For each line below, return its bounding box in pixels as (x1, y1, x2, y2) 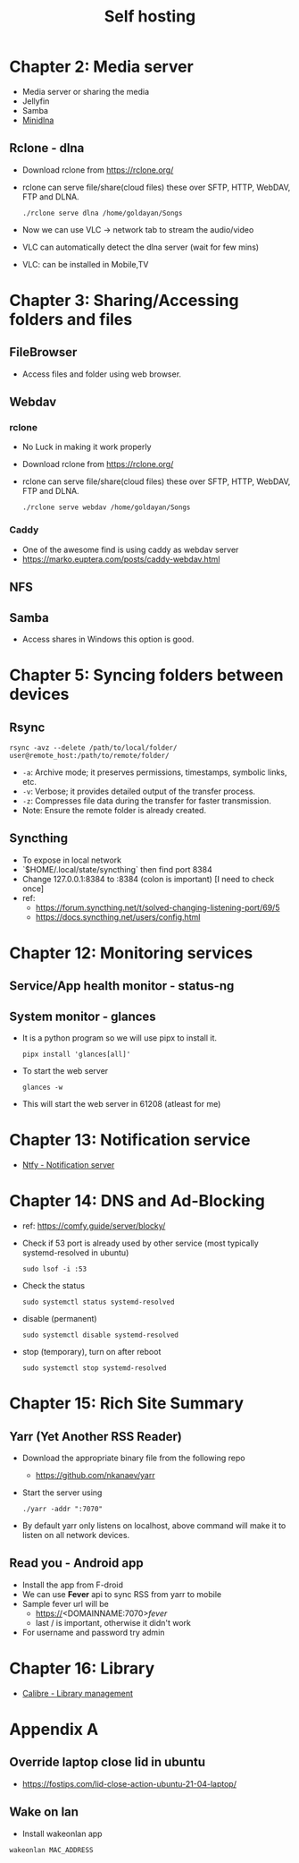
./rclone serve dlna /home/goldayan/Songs (21, 208, 183, 217)
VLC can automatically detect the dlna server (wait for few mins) (21, 242, 260, 252)
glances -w (21, 1083, 63, 1093)
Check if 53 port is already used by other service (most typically (21, 1238, 259, 1249)
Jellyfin (21, 96, 50, 106)
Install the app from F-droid (21, 1579, 123, 1590)
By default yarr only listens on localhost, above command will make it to (21, 1520, 287, 1531)
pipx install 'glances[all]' (21, 1050, 131, 1059)
